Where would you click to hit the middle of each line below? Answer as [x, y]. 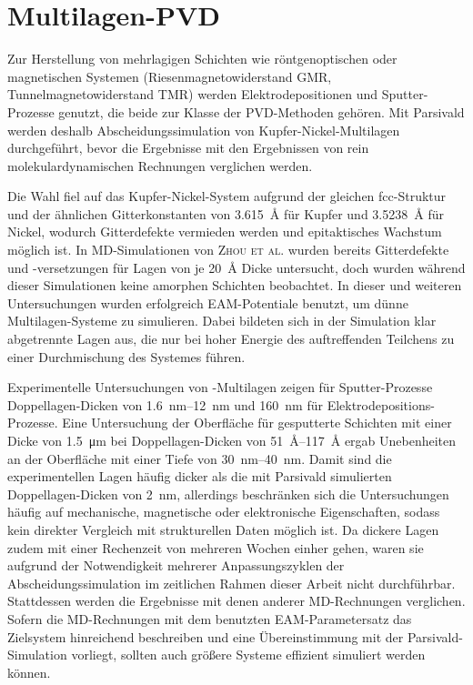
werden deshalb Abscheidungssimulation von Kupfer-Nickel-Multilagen [204, 130]
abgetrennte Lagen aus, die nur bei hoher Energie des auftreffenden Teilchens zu [231, 339]
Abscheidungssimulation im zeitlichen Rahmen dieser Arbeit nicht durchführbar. [231, 583]
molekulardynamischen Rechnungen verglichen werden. [160, 165]
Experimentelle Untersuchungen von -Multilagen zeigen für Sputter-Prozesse [220, 387]
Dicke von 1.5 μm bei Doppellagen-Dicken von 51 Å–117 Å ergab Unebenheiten [232, 440]
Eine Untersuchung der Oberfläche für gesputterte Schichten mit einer [257, 423]
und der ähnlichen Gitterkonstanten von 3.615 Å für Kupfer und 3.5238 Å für [226, 213]
